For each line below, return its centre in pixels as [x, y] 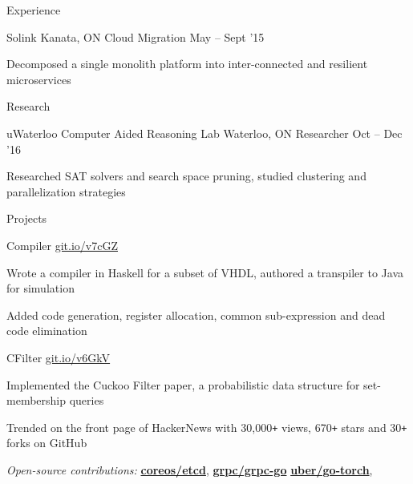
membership [36, 400]
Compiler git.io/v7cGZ [62, 245]
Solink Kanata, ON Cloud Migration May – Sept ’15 [136, 36]
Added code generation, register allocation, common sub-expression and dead [196, 315]
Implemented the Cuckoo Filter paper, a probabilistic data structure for [183, 384]
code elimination [47, 331]
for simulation [40, 288]
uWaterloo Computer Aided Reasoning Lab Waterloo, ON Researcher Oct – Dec [204, 133]
